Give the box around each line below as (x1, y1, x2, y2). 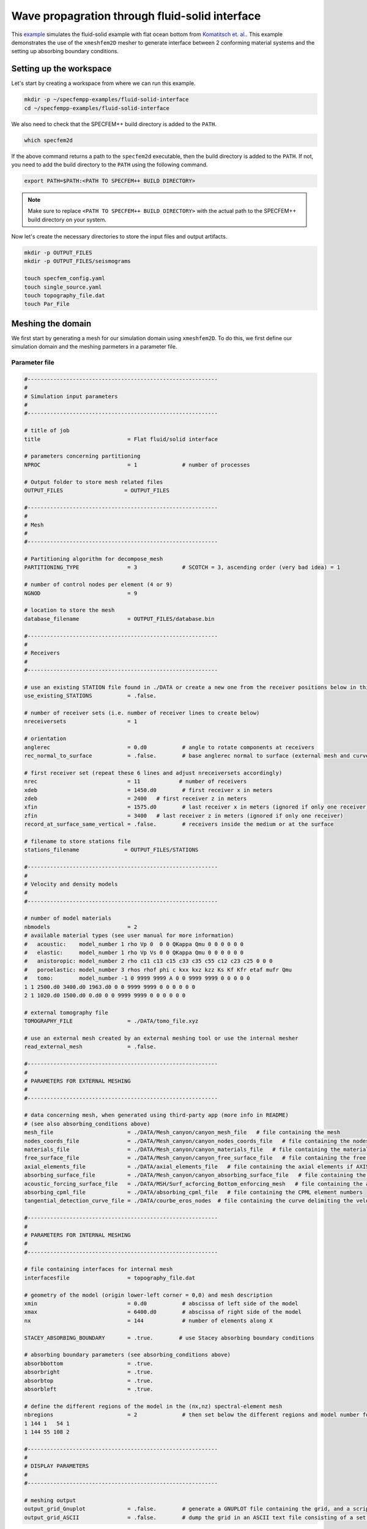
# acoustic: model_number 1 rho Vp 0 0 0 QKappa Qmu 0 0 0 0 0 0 (24, 941, 244, 947)
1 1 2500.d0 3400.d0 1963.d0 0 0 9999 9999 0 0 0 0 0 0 (24, 983, 196, 990)
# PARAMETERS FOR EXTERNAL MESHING (24, 1077, 131, 1084)
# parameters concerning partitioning (24, 453, 141, 460)
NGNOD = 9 (24, 590, 138, 596)
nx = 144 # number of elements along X (24, 1317, 273, 1324)
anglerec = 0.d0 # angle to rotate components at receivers (24, 744, 315, 750)
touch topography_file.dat (24, 292, 105, 299)
